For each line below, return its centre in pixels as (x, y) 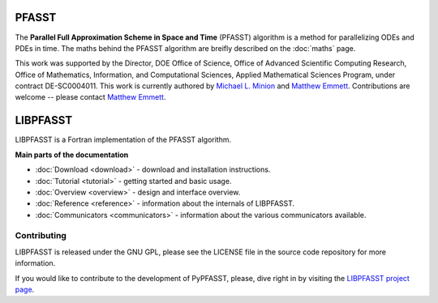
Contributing (41, 236)
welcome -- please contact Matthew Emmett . (90, 97)
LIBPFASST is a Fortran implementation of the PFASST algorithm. (123, 140)
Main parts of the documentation (72, 155)
